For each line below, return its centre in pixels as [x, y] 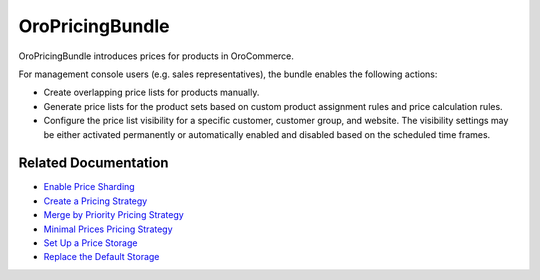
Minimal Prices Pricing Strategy [108, 229]
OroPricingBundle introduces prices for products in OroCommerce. [156, 56]
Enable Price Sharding [89, 187]
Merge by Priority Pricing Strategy [113, 215]
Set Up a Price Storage [90, 242]
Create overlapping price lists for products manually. [151, 92]
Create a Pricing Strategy [95, 201]
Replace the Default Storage [101, 257]
